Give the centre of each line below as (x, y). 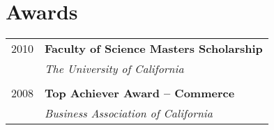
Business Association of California (129, 113)
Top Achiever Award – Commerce (140, 93)
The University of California (114, 69)
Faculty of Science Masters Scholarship (154, 49)
